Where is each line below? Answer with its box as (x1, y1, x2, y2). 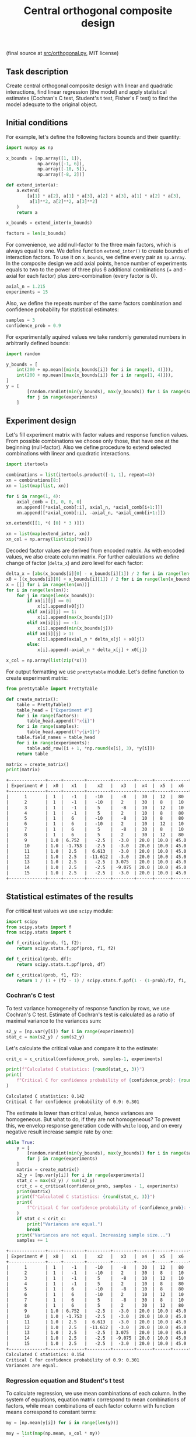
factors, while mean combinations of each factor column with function (6, 1402, 175, 1409)
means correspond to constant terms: (6, 1408, 97, 1415)
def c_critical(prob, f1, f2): (6, 972, 82, 978)
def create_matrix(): (6, 696, 59, 702)
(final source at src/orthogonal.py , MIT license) (6, 50, 119, 57)
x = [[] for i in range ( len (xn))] (6, 581, 90, 587)
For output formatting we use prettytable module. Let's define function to (6, 668, 184, 675)
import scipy (6, 918, 38, 924)
